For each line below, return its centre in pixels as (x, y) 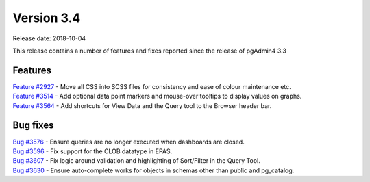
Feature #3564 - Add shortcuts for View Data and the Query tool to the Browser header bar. (142, 105)
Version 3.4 (47, 18)
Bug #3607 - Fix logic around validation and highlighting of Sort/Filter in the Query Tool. (136, 161)
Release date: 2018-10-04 (49, 38)
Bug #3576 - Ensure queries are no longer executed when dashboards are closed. (128, 142)
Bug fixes (33, 126)
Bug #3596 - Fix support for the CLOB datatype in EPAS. (92, 151)
